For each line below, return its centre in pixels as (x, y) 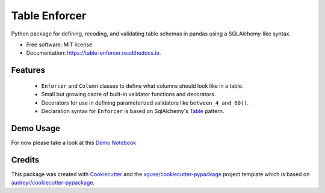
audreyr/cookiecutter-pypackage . (53, 183)
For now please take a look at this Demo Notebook (74, 142)
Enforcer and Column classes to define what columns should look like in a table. (142, 86)
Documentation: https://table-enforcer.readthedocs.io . (94, 53)
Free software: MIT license (59, 44)
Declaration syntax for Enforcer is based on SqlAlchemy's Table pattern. (133, 111)
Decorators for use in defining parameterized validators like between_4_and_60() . (145, 103)
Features (28, 70)
